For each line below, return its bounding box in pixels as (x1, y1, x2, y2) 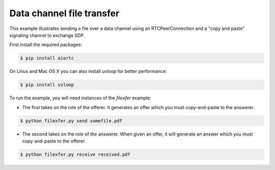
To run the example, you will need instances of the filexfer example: (9, 95, 151, 101)
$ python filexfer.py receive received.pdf (20, 152, 131, 157)
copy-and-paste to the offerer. (22, 138, 86, 144)
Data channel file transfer (9, 8, 120, 19)
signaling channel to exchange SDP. (9, 32, 85, 38)
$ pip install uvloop (20, 82, 74, 88)
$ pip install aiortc (20, 55, 74, 61)
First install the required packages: (9, 42, 82, 48)
